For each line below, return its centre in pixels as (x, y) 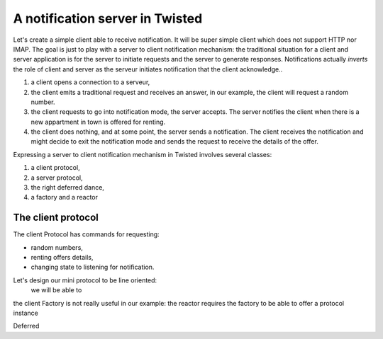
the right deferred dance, (67, 188)
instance (26, 313)
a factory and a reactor (65, 197)
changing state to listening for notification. (93, 267)
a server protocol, (57, 178)
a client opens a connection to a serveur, (90, 82)
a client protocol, (56, 168)
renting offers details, (62, 258)
